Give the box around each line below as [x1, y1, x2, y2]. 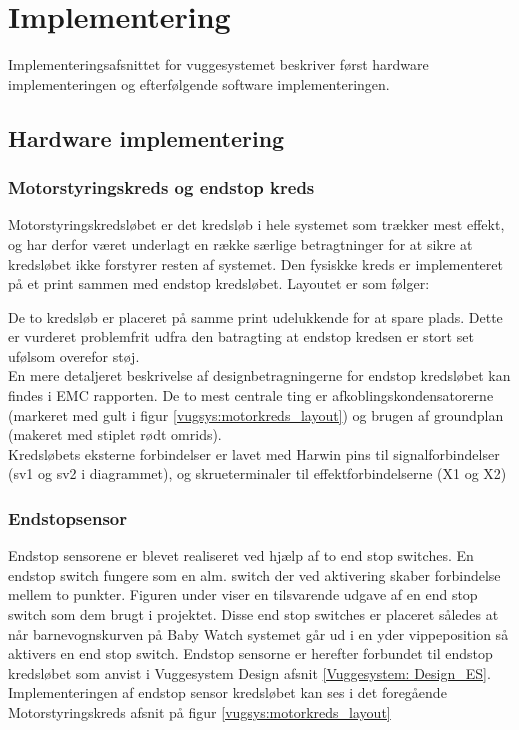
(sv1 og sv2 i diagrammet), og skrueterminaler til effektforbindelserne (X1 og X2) [8, 463, 507, 484]
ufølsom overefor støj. [8, 345, 140, 366]
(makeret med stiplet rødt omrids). [8, 424, 222, 445]
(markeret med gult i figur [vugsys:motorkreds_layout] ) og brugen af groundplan [8, 404, 504, 425]
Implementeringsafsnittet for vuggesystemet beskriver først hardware [8, 54, 429, 75]
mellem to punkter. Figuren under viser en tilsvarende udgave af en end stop [8, 584, 478, 605]
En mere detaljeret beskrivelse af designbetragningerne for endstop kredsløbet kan [8, 365, 511, 386]
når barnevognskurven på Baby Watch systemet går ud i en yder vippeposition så [8, 623, 509, 644]
